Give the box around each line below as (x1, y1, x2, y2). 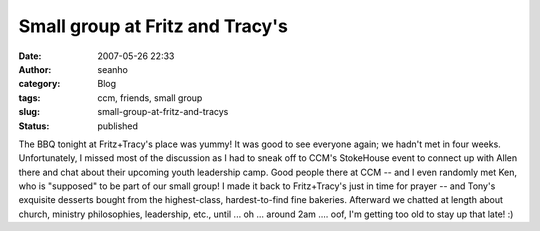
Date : (18, 50, 42, 62)
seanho (97, 63, 129, 75)
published (97, 120, 139, 132)
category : (18, 78, 61, 90)
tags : (18, 91, 41, 104)
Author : (18, 63, 52, 75)
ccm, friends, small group (97, 91, 203, 104)
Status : (18, 120, 50, 132)
